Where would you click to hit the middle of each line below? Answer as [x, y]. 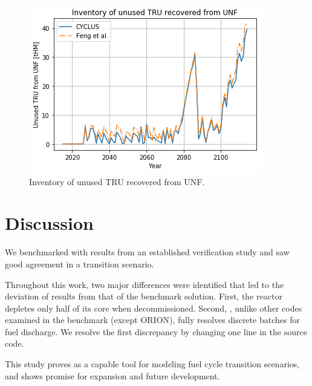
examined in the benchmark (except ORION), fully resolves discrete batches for [152, 320]
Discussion [49, 223]
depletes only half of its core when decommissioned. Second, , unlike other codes [154, 308]
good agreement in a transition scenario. [80, 263]
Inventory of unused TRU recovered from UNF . [117, 181]
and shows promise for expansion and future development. [112, 375]
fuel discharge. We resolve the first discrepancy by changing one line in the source [156, 331]
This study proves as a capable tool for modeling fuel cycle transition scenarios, [152, 364]
